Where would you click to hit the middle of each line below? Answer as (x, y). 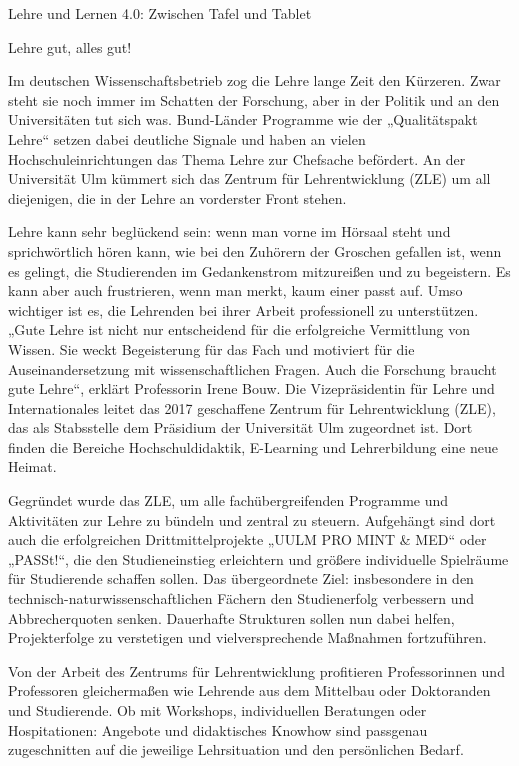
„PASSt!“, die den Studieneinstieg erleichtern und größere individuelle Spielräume (258, 558)
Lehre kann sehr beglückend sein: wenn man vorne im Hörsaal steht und (229, 231)
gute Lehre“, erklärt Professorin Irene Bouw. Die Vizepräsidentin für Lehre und (251, 388)
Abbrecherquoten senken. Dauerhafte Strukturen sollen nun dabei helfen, (231, 617)
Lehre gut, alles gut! (70, 46)
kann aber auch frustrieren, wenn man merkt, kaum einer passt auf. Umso (235, 290)
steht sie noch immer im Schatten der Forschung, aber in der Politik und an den (254, 99)
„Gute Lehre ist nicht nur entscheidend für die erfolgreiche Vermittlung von (239, 329)
